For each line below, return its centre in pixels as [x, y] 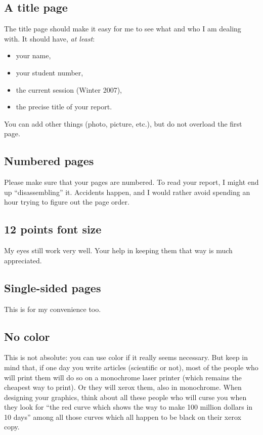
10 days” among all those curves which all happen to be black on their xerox [123, 417]
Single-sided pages [53, 287]
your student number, [50, 72]
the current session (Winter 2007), [69, 89]
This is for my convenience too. [53, 309]
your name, [33, 55]
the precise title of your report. [64, 107]
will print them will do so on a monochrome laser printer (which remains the [123, 377]
